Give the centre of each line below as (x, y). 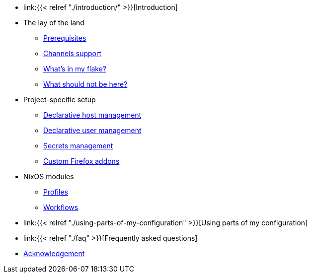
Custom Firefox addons (81, 161)
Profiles (56, 192)
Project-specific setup (60, 100)
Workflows (61, 207)
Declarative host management (92, 115)
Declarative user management (92, 130)
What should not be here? (85, 84)
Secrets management (78, 146)
